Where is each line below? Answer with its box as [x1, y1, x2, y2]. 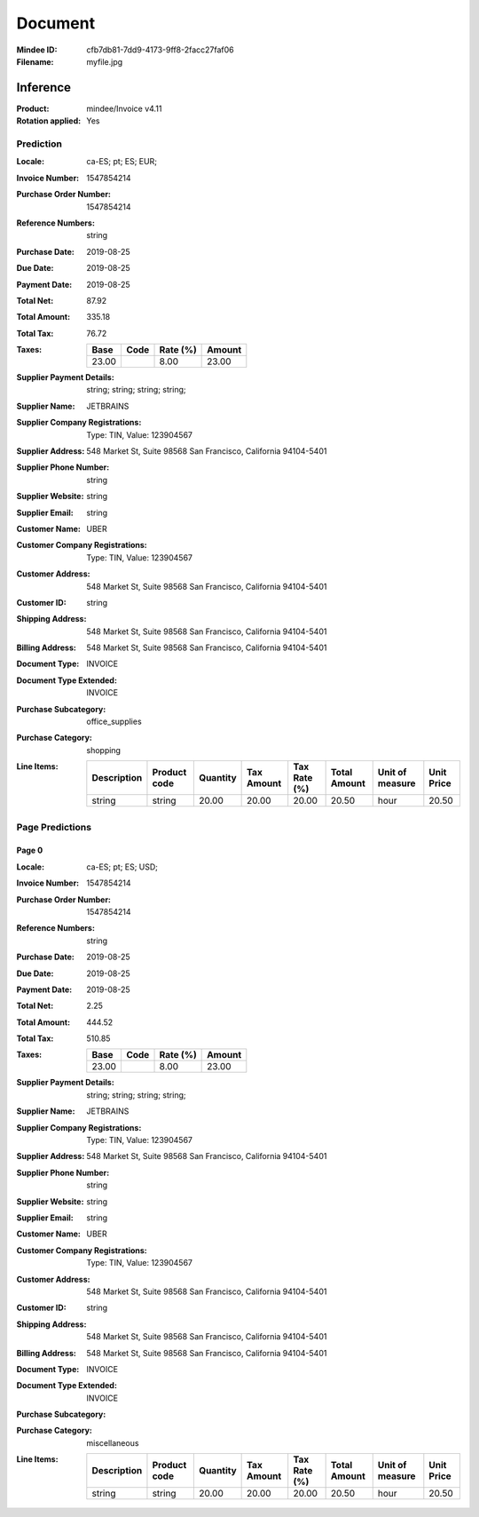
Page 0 [16, 845, 43, 856]
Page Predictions [16, 821, 92, 833]
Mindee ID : [16, 44, 58, 55]
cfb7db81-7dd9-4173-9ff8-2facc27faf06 [86, 44, 234, 55]
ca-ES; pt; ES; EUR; [86, 156, 157, 167]
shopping [86, 744, 122, 755]
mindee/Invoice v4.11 [86, 103, 162, 114]
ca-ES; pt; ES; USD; [86, 862, 159, 872]
